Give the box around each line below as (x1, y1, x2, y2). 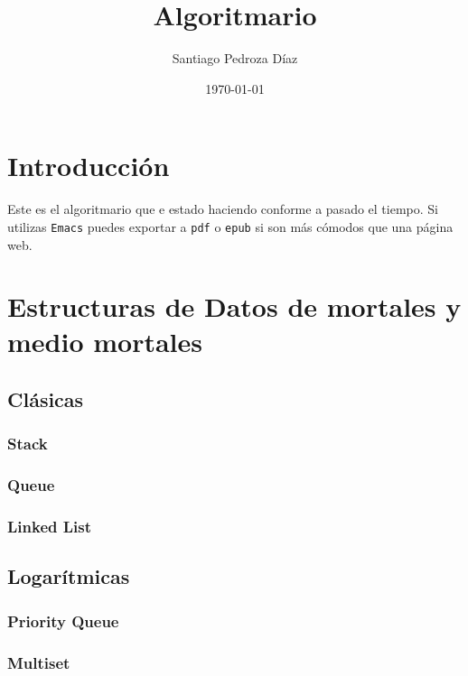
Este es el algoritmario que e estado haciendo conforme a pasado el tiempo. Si (7, 199, 438, 218)
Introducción (7, 147, 170, 184)
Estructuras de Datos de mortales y (7, 288, 462, 325)
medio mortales (7, 323, 202, 360)
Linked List (7, 515, 92, 538)
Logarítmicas (7, 562, 130, 590)
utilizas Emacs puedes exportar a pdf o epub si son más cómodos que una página (7, 217, 454, 236)
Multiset (7, 651, 70, 673)
